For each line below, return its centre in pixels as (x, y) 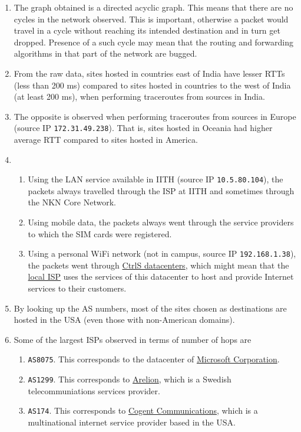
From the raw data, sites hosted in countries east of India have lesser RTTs (149, 73)
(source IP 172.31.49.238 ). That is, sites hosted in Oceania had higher (143, 128)
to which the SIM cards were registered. (100, 233)
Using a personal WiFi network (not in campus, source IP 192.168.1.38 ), (162, 253)
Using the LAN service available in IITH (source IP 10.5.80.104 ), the (156, 179)
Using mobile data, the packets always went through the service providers (161, 222)
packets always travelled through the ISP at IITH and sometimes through (161, 190)
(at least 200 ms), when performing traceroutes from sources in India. (139, 96)
